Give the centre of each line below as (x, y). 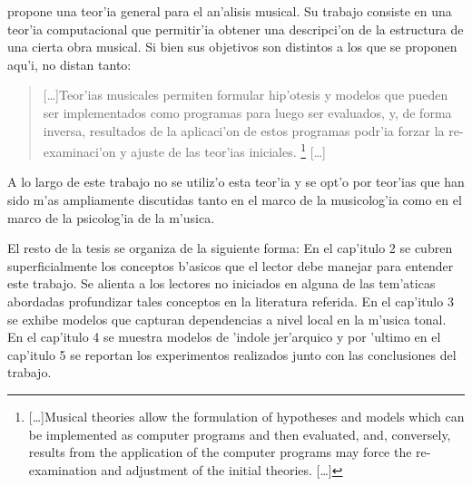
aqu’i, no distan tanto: (69, 64)
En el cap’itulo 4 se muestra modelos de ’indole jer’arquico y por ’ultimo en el (224, 337)
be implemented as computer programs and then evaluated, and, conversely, (240, 434)
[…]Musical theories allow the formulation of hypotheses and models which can (246, 416)
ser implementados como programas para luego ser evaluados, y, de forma (247, 112)
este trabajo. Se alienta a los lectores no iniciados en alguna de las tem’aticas (221, 283)
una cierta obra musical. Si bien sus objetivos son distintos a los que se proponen (232, 47)
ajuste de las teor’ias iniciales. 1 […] (228, 150)
